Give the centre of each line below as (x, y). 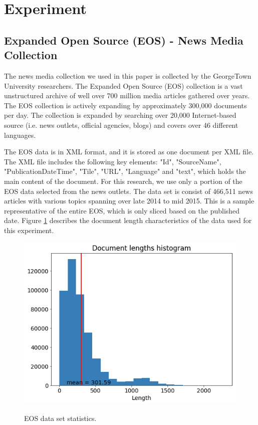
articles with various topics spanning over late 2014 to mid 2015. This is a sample (129, 201)
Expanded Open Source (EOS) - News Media (124, 40)
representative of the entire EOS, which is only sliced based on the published (122, 210)
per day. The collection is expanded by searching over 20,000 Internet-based (120, 115)
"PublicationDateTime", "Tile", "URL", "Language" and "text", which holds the (125, 171)
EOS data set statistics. (60, 418)
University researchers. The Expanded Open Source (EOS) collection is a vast (123, 85)
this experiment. (29, 230)
